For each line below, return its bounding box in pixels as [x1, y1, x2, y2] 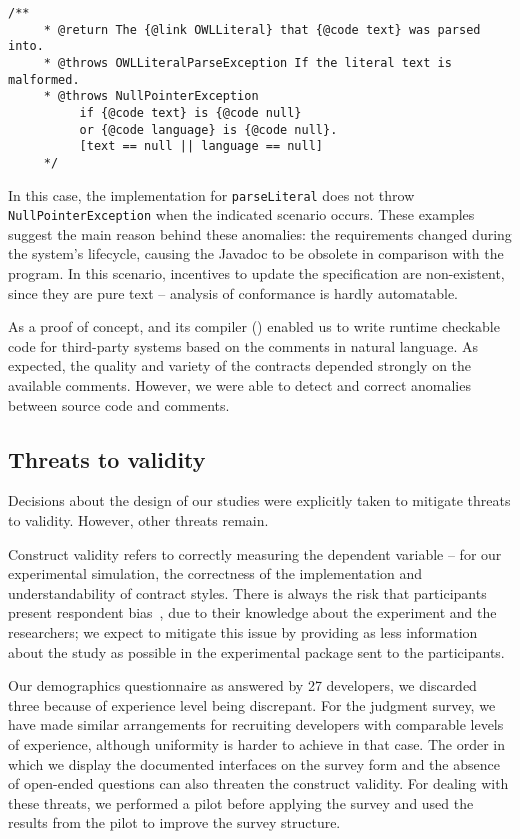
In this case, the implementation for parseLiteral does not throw [8, 184, 415, 205]
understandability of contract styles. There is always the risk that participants [8, 582, 487, 603]
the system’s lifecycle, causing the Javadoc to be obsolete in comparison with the [8, 243, 504, 264]
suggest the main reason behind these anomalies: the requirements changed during [8, 223, 512, 244]
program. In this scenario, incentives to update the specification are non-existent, [8, 263, 505, 284]
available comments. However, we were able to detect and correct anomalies [8, 375, 471, 396]
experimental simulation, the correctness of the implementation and [8, 563, 423, 584]
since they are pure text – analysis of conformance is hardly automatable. [8, 282, 459, 303]
